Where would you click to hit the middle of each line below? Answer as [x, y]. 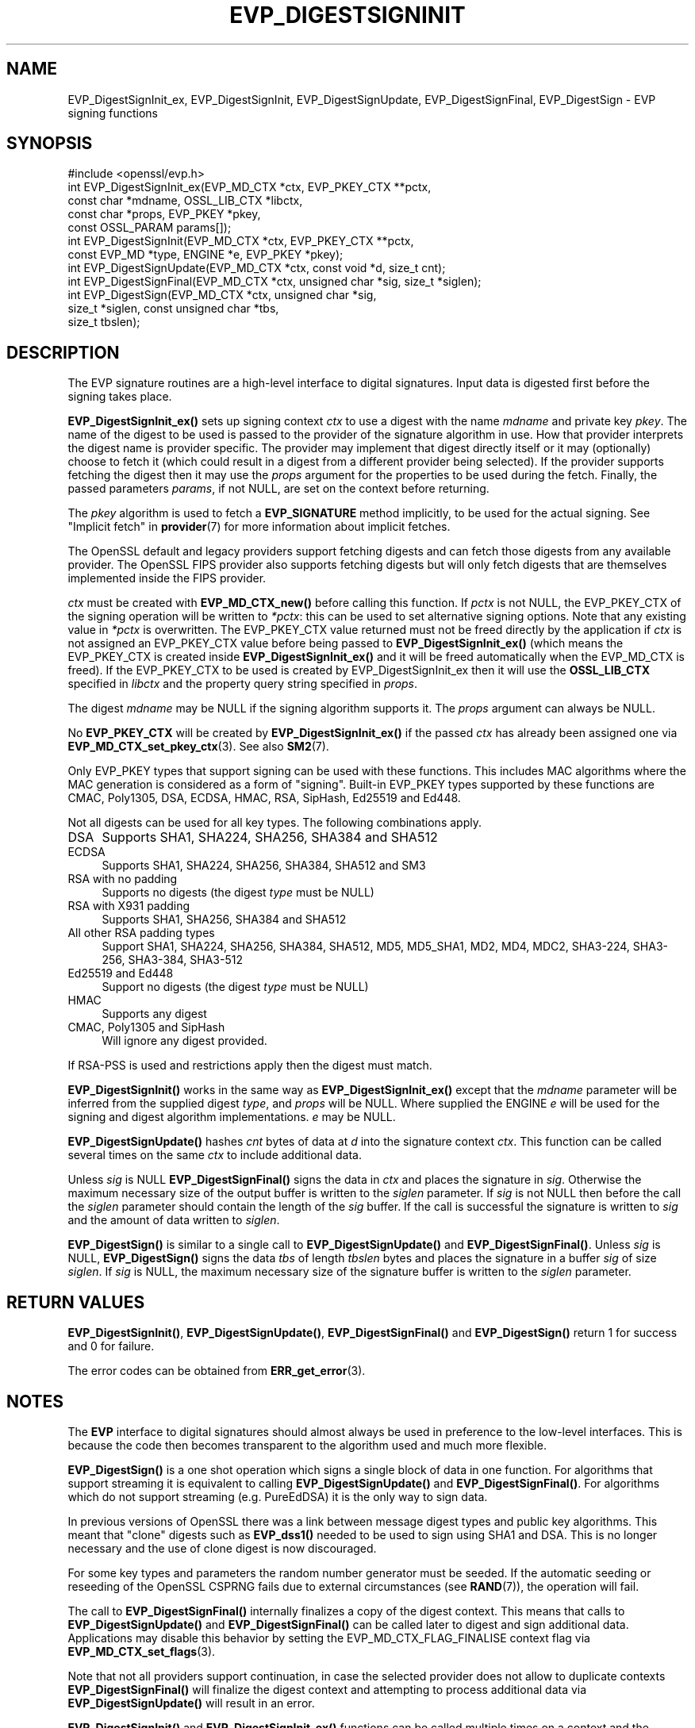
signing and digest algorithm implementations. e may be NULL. [232, 1117]
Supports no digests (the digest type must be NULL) [238, 893]
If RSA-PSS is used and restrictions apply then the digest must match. [250, 1066]
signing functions [113, 113]
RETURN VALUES [76, 1302]
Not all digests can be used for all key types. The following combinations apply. [275, 823]
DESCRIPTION [63, 352]
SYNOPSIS [50, 144]
